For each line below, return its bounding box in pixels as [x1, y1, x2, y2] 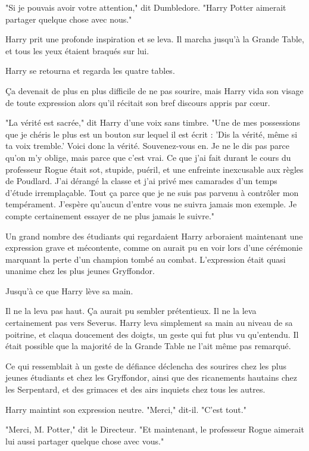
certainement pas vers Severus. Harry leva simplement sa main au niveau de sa [5, 316, 293, 329]
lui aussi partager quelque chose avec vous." [5, 434, 164, 447]
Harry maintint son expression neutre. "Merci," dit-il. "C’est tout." [5, 403, 246, 415]
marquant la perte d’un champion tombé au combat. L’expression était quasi [5, 253, 286, 265]
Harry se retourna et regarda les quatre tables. [5, 64, 175, 77]
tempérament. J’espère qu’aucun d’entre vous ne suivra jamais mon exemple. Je [5, 198, 297, 210]
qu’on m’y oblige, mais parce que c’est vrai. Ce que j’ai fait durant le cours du [5, 151, 291, 163]
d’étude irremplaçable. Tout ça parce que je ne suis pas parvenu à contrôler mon [5, 186, 299, 198]
